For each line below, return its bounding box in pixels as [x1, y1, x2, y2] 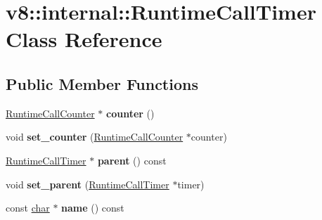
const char [6, 200, 50, 215]
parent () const [97, 153, 167, 167]
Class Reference [6, 25, 162, 53]
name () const [61, 200, 124, 215]
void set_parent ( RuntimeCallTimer [6, 176, 169, 191]
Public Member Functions [6, 72, 198, 94]
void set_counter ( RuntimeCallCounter [6, 129, 183, 144]
